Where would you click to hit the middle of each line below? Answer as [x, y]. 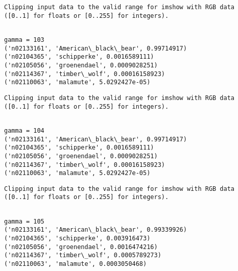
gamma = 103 [24, 40]
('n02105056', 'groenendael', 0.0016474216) [81, 247]
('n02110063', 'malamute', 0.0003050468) [76, 264]
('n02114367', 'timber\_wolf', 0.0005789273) [83, 255]
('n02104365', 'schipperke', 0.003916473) [77, 239]
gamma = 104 [24, 130]
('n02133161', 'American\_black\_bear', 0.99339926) [96, 230]
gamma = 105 [24, 221]
